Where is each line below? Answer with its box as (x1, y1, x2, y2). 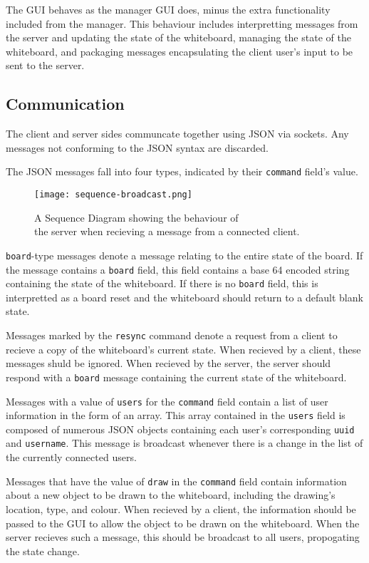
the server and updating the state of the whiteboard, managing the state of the (6, 30, 351, 45)
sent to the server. (6, 58, 85, 73)
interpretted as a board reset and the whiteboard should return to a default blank (6, 289, 363, 304)
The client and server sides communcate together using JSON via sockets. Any (6, 126, 349, 141)
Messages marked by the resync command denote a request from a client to (6, 328, 338, 343)
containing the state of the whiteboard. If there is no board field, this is (6, 276, 318, 291)
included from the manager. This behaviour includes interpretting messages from (6, 16, 358, 31)
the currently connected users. (6, 450, 137, 465)
